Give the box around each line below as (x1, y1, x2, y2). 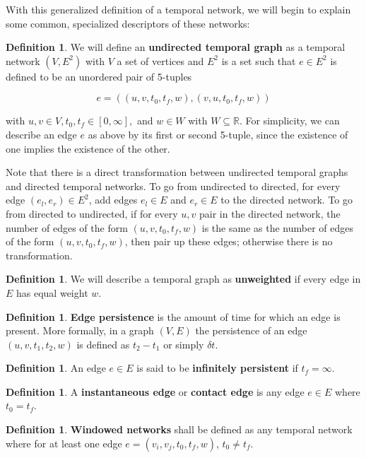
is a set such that (221, 53, 296, 68)
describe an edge (6, 127, 77, 141)
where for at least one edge (6, 435, 122, 450)
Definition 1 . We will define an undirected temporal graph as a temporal (6, 40, 346, 54)
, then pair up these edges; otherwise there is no (124, 234, 333, 249)
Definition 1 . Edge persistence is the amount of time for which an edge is (6, 309, 341, 324)
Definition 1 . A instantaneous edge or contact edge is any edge (6, 384, 305, 399)
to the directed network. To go (220, 192, 353, 207)
